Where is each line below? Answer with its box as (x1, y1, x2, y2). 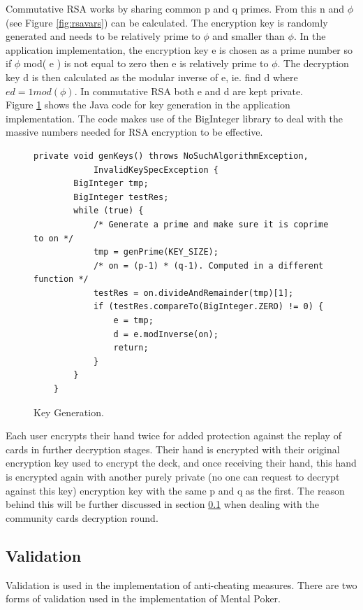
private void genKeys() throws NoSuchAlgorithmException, (34, 150, 309, 161)
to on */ (34, 233, 74, 243)
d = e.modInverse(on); (113, 329, 218, 339)
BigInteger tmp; (73, 178, 149, 189)
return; (113, 343, 149, 353)
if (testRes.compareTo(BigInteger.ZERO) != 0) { (93, 302, 324, 312)
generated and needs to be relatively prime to (6, 29, 200, 43)
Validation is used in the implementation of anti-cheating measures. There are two (6, 577, 357, 592)
